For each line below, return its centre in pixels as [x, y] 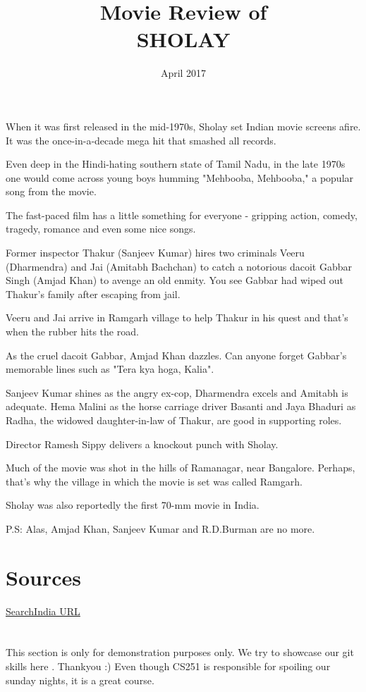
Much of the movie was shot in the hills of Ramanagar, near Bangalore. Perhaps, [181, 468]
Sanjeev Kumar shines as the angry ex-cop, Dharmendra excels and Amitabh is [177, 392]
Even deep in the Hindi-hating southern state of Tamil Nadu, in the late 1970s [176, 164]
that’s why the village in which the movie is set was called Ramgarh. [154, 481]
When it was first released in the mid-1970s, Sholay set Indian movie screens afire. [183, 126]
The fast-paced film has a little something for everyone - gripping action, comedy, [182, 215]
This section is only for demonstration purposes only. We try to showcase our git [180, 652]
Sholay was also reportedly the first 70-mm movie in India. [133, 505]
